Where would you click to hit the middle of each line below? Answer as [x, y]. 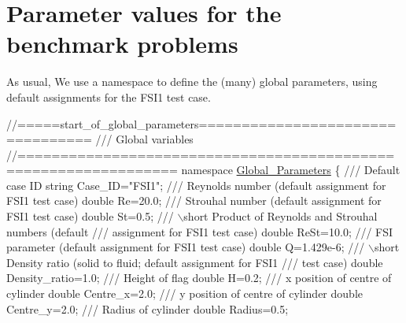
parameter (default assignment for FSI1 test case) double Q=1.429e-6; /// [186, 247]
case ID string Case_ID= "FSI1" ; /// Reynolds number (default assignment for [196, 185]
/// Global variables [144, 139]
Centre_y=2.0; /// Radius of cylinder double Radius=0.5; [148, 308]
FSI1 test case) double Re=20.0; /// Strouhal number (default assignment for [194, 200]
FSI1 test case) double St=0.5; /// [90, 216]
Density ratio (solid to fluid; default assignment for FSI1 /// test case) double [195, 262]
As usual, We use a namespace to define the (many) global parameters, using [192, 82]
